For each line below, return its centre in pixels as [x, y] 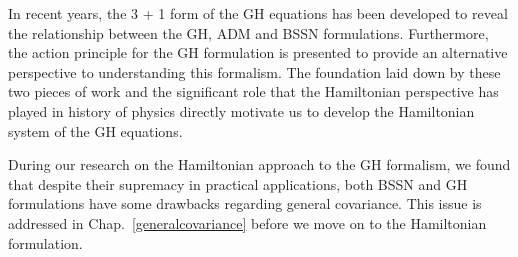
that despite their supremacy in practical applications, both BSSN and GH [238, 183]
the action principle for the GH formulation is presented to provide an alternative [258, 52]
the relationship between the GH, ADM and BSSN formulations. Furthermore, [248, 32]
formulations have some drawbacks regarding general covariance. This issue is [245, 203]
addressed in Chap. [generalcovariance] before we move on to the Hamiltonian [247, 222]
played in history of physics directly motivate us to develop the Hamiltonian [241, 110]
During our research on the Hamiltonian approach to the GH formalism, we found [259, 164]
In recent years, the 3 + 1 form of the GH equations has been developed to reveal [258, 13]
